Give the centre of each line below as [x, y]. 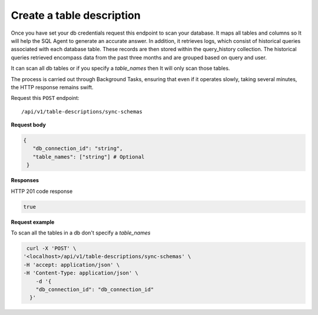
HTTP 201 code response [42, 191]
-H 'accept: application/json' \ [72, 265]
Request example [33, 222]
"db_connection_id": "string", [78, 149]
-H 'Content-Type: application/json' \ [81, 273]
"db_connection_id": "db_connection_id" [95, 289]
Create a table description [76, 15]
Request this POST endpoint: [45, 98]
